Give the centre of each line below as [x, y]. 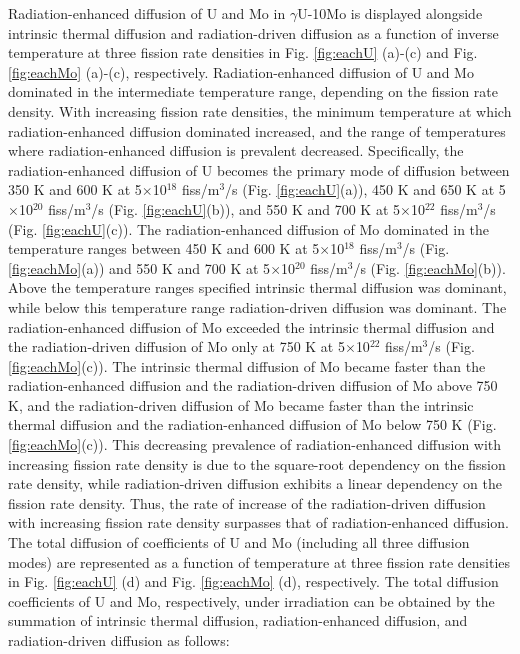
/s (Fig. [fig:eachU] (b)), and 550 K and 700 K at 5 [246, 208]
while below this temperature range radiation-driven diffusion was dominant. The [257, 306]
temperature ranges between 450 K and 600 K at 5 [164, 248]
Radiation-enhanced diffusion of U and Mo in [147, 13]
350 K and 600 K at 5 [75, 189]
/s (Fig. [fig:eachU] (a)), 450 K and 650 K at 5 [365, 189]
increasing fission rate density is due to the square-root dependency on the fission [257, 463]
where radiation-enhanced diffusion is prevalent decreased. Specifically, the [236, 150]
